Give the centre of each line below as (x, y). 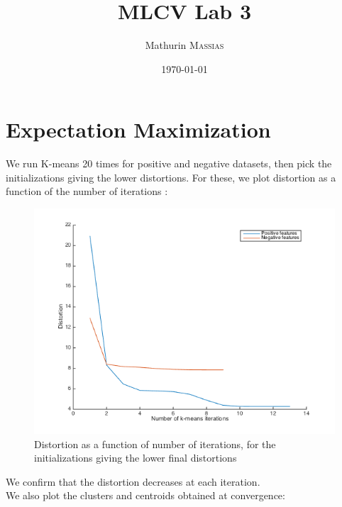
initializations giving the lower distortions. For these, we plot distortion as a (171, 177)
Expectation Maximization (138, 129)
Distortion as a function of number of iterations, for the (155, 444)
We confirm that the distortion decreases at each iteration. (133, 481)
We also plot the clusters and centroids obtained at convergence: (145, 495)
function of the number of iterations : (87, 191)
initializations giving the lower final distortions (136, 458)
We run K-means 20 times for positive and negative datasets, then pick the (169, 163)
